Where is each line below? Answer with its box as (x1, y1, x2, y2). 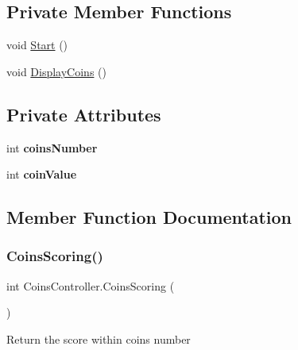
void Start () (6, 37, 68, 53)
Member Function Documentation (6, 205, 292, 229)
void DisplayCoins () (6, 63, 106, 79)
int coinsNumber (6, 139, 98, 156)
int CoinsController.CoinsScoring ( (6, 277, 175, 294)
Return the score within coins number (6, 330, 191, 347)
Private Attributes (6, 102, 161, 126)
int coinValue (6, 166, 77, 183)
